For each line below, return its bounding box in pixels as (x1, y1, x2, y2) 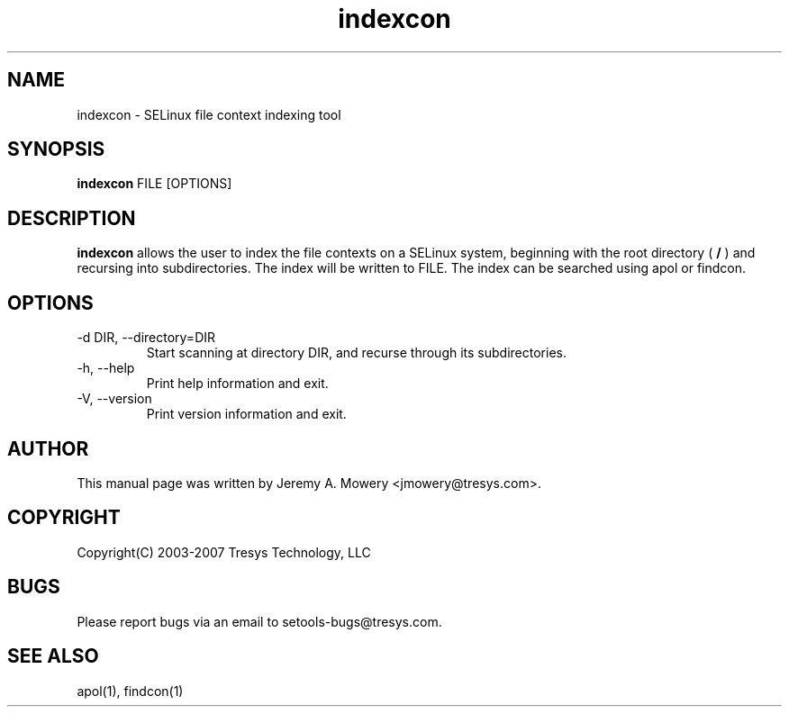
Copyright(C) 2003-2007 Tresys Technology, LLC (77, 544, 371, 560)
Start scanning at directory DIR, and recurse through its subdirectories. (146, 345, 567, 361)
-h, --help (77, 360, 135, 376)
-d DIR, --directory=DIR (77, 330, 216, 346)
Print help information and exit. (146, 375, 329, 392)
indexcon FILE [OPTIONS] (77, 176, 232, 192)
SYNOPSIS (7, 138, 105, 161)
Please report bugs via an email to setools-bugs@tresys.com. (77, 613, 442, 629)
